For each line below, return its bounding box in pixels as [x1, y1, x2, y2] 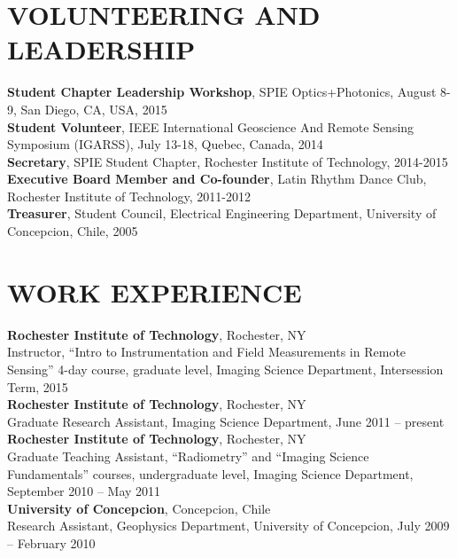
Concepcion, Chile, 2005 [7, 222, 138, 240]
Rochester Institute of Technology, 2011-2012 [7, 186, 251, 205]
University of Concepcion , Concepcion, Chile [7, 499, 271, 517]
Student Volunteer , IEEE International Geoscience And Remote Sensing [7, 117, 414, 136]
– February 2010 [7, 533, 96, 552]
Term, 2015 [7, 377, 68, 396]
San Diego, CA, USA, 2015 [20, 99, 167, 118]
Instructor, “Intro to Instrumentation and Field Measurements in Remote [7, 342, 407, 361]
